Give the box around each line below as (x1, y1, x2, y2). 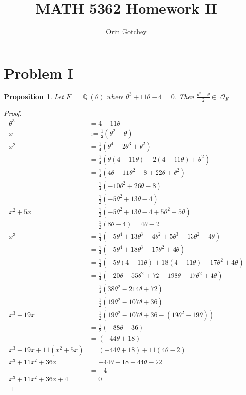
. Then (174, 91, 194, 101)
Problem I (4, 63, 73, 83)
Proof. (4, 107, 22, 118)
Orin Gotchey (106, 26, 147, 36)
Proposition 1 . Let (4, 91, 64, 101)
